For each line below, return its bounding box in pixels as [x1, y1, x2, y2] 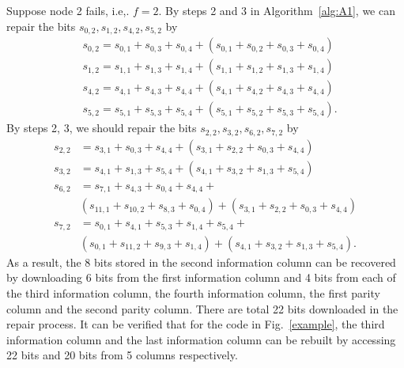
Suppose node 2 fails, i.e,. [6, 2, 130, 18]
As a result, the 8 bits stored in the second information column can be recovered [6, 253, 396, 270]
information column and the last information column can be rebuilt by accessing [6, 331, 396, 347]
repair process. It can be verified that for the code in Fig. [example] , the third [6, 316, 385, 332]
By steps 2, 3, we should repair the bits [6, 120, 197, 136]
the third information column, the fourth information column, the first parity [6, 284, 380, 301]
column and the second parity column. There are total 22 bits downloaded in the [6, 300, 398, 317]
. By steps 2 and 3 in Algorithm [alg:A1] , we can [158, 2, 395, 18]
